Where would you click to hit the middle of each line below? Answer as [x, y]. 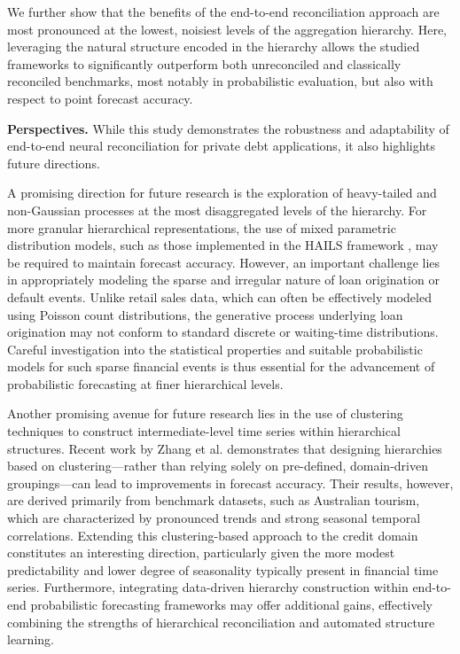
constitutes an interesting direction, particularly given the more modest [201, 553]
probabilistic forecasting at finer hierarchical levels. [145, 383]
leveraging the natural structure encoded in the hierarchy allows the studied [214, 47]
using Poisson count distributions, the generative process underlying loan [205, 314]
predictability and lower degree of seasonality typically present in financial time [223, 569]
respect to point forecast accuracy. [100, 98]
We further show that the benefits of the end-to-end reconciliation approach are [223, 12]
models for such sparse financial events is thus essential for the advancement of [221, 366]
